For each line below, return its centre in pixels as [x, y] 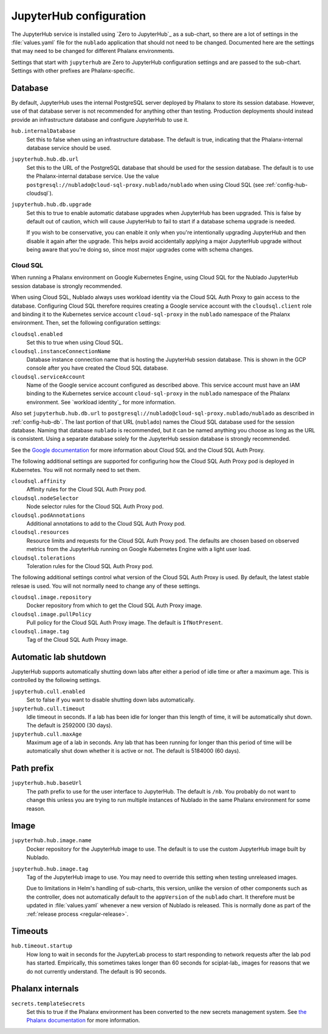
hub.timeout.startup [42, 946]
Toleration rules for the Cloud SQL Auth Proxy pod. [90, 566]
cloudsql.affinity [39, 481]
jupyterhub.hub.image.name [51, 841]
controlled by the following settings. [56, 680]
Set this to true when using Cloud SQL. [75, 343]
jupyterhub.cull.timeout [48, 709]
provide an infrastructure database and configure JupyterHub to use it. [100, 119]
